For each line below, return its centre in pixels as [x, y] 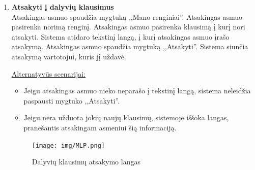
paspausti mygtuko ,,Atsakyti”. [72, 100]
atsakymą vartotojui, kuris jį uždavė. [69, 56]
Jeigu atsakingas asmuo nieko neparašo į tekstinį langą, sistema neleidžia [137, 91]
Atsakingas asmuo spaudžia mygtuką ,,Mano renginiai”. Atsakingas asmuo [127, 16]
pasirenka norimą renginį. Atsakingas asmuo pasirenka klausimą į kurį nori [128, 27]
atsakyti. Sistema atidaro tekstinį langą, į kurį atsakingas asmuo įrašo [120, 36]
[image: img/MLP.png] [68, 145]
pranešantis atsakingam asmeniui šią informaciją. [100, 127]
